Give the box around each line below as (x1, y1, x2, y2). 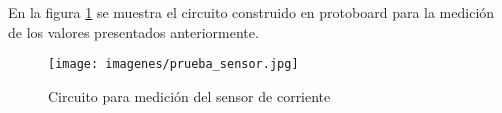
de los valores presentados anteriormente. (8, 21, 259, 42)
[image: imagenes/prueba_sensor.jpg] (48, 57, 299, 72)
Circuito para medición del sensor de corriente (48, 85, 331, 106)
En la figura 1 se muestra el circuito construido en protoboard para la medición (8, 2, 495, 22)
